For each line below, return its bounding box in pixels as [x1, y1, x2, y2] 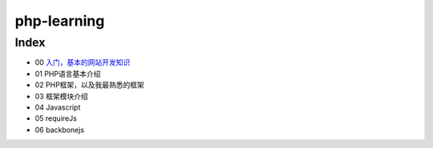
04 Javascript [34, 102, 81, 112]
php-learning [14, 12, 105, 30]
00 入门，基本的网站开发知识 [34, 58, 131, 67]
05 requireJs [34, 114, 78, 123]
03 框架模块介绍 [34, 91, 88, 101]
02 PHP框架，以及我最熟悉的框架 [34, 80, 144, 90]
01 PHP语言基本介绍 [34, 69, 101, 78]
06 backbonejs [34, 125, 84, 134]
